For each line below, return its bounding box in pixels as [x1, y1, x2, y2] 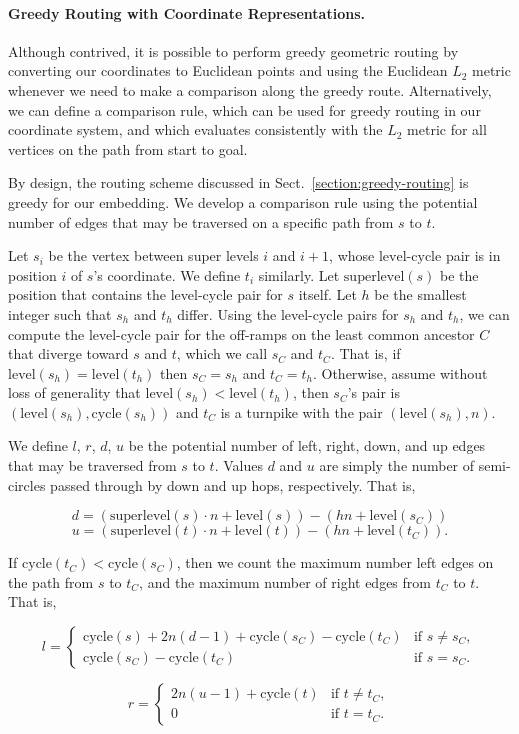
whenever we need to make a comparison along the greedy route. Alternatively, [8, 79, 492, 100]
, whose [329, 245, 375, 266]
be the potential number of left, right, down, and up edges [128, 435, 486, 456]
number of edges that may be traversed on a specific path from [8, 211, 394, 232]
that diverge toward [8, 343, 129, 364]
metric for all [407, 119, 487, 140]
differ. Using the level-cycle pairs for [177, 303, 399, 324]
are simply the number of [319, 455, 475, 476]
